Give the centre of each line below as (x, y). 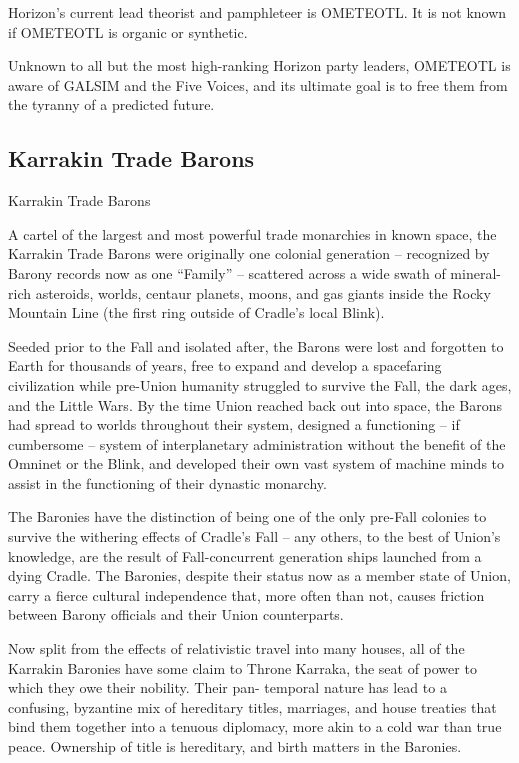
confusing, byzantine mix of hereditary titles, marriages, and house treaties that (252, 706)
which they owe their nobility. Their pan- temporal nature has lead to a (227, 687)
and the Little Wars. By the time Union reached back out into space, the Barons (255, 404)
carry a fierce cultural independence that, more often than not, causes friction (246, 594)
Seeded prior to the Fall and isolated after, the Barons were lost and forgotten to (256, 345)
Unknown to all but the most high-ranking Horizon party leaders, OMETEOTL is (259, 65)
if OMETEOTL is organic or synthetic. (128, 31)
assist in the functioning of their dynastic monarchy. (167, 482)
